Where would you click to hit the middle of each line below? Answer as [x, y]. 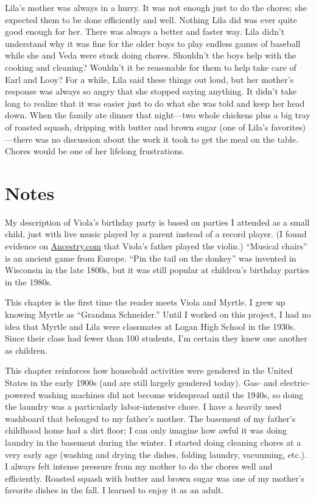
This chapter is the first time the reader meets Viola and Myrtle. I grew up [145, 302]
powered [20, 394]
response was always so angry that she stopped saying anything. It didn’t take [151, 91]
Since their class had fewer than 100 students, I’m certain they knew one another [156, 338]
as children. [26, 350]
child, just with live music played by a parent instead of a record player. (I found [156, 234]
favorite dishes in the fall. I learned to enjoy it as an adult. [114, 490]
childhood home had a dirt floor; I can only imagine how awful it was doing [146, 430]
